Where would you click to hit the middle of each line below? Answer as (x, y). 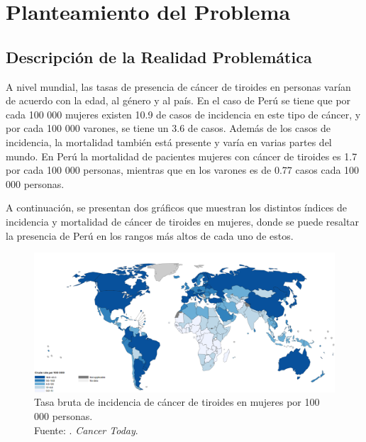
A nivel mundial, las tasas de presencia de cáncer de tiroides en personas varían (178, 86)
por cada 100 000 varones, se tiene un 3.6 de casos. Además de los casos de (168, 128)
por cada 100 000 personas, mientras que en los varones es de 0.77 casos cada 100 (183, 170)
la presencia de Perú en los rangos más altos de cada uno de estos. (150, 235)
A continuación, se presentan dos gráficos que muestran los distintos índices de (177, 208)
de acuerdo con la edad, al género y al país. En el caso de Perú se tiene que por (178, 100)
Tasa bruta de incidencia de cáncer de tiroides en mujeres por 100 (177, 402)
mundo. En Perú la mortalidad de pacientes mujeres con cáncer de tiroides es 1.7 (182, 156)
